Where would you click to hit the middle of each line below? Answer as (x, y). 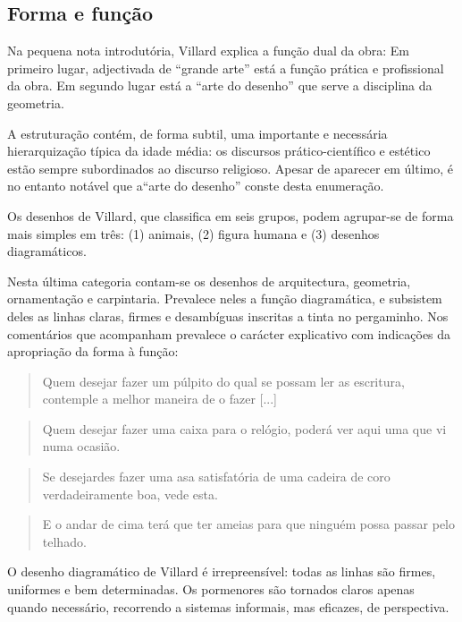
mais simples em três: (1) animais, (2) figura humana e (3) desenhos (193, 233)
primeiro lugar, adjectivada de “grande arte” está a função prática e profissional (226, 68)
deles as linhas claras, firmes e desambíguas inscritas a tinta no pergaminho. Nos (228, 315)
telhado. (64, 541)
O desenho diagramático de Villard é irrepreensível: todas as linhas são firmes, (222, 571)
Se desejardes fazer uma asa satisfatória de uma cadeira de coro (216, 477)
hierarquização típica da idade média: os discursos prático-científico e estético (219, 151)
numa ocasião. (81, 446)
